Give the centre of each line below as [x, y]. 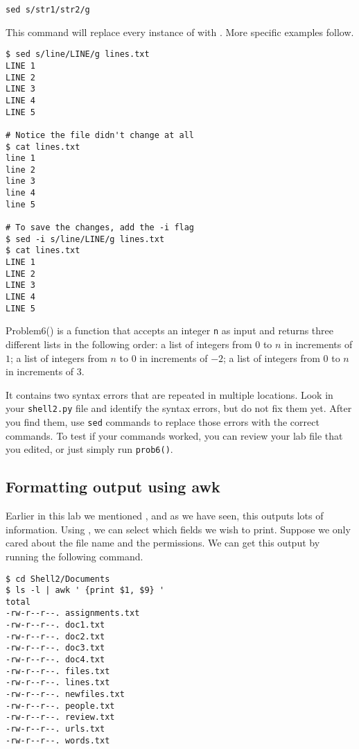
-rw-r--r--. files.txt [58, 671]
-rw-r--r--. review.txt [60, 717]
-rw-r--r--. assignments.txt [73, 613]
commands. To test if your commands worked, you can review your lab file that [174, 435]
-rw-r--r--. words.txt [58, 740]
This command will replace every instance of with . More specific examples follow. [180, 32]
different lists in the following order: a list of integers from [129, 344]
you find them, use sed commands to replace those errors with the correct [163, 422]
